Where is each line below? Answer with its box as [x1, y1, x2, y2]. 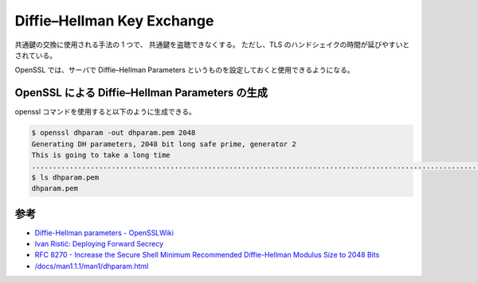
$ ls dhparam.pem [31, 173, 100, 182]
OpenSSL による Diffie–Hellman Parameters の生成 [14, 86, 268, 99]
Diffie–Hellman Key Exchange [14, 12, 214, 29]
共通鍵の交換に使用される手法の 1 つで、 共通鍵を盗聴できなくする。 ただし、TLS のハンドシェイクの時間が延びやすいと [14, 40, 410, 49]
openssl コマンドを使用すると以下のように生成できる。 [14, 107, 197, 117]
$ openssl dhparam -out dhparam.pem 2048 [31, 128, 196, 138]
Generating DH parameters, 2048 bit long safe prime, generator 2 [31, 139, 296, 149]
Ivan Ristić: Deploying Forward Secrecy [34, 239, 164, 249]
